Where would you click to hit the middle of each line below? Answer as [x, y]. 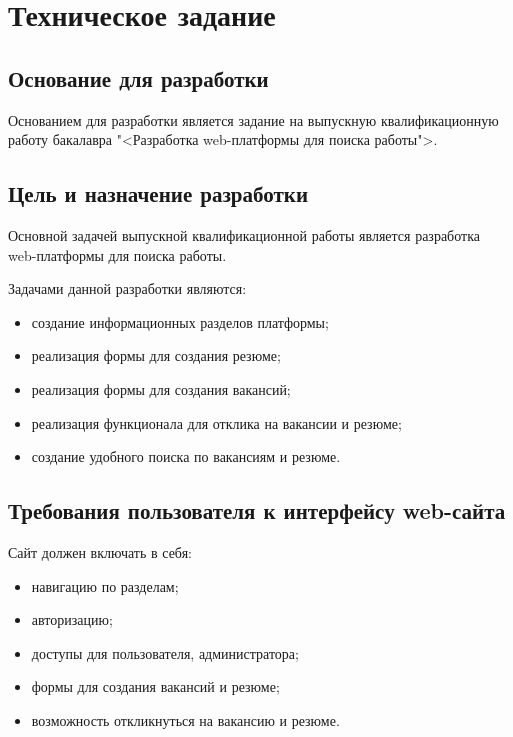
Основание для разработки [138, 77]
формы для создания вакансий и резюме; [155, 686]
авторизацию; [72, 619]
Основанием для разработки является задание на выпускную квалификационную [253, 119]
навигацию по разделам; [105, 585]
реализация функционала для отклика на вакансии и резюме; [216, 422]
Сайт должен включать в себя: [100, 551]
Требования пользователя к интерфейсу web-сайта [257, 510]
